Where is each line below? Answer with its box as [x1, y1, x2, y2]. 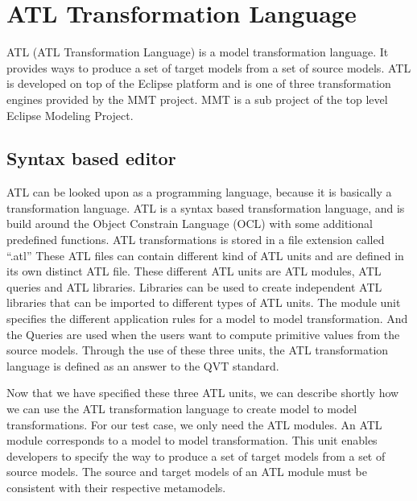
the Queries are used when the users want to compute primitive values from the [6, 325, 400, 342]
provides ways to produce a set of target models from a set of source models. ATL [6, 59, 411, 76]
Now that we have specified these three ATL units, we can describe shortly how [6, 384, 399, 401]
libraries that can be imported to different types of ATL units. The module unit [6, 294, 401, 311]
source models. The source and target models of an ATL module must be [6, 463, 367, 480]
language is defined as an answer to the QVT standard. [6, 357, 279, 374]
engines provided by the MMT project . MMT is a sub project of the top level [6, 90, 388, 107]
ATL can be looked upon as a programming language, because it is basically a [6, 184, 392, 201]
